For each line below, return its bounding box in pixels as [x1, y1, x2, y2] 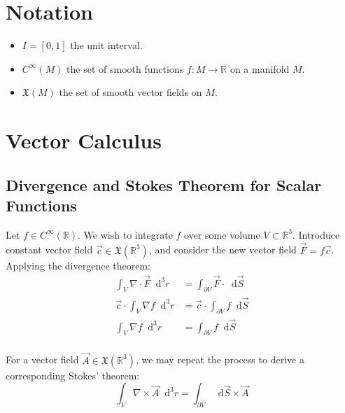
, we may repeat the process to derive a [135, 352, 304, 367]
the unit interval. [70, 38, 143, 52]
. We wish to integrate [78, 227, 173, 241]
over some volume [184, 227, 260, 241]
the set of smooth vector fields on [59, 85, 202, 99]
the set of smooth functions [66, 61, 184, 76]
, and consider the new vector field [148, 242, 297, 257]
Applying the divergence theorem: [6, 258, 150, 272]
